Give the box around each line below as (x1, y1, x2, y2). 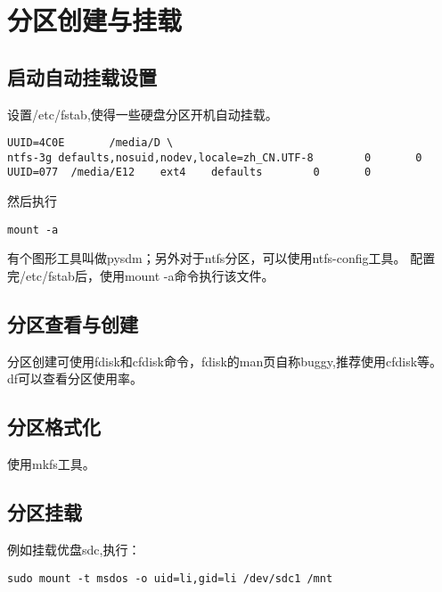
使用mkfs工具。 (7, 455, 95, 473)
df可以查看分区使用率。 (7, 369, 143, 388)
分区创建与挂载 (7, 2, 183, 38)
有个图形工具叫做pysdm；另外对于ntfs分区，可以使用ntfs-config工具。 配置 (7, 249, 436, 267)
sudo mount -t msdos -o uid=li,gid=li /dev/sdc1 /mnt (7, 571, 333, 585)
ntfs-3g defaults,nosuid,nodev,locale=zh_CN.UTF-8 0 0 (7, 151, 422, 164)
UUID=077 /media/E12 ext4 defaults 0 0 (7, 166, 372, 179)
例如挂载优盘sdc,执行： (7, 539, 141, 558)
